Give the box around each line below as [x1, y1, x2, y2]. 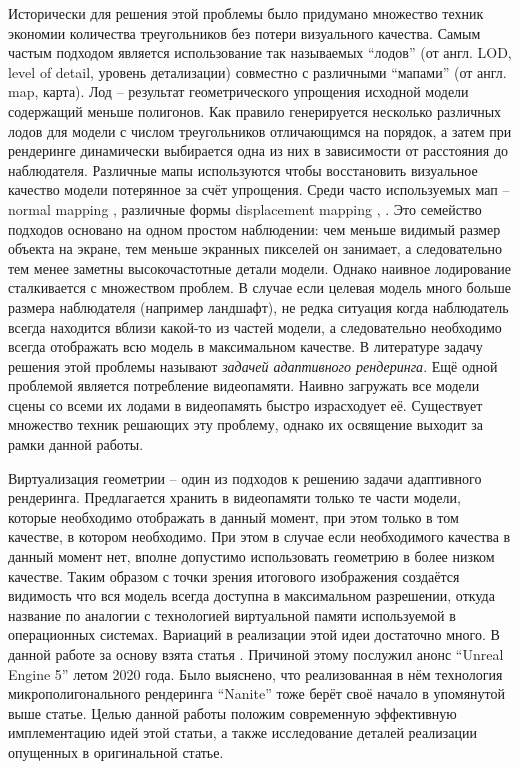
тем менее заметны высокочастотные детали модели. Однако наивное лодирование [8, 257, 511, 278]
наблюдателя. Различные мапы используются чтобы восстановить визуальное [8, 159, 478, 180]
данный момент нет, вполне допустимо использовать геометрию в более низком [8, 546, 495, 567]
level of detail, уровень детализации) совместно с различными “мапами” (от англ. [8, 61, 507, 82]
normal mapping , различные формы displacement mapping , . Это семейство [8, 198, 482, 219]
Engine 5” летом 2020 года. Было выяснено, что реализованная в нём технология [8, 663, 503, 684]
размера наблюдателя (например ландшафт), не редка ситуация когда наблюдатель [8, 296, 509, 317]
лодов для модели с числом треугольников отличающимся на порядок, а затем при [8, 120, 512, 141]
